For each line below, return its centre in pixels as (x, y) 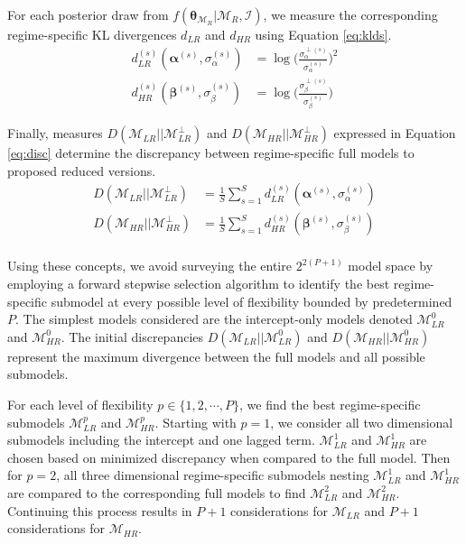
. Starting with (196, 422)
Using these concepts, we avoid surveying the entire (149, 266)
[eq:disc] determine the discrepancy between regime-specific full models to (211, 153)
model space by (391, 266)
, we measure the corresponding (350, 14)
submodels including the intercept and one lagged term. (161, 440)
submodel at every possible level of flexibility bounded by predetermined (252, 301)
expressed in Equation (395, 133)
